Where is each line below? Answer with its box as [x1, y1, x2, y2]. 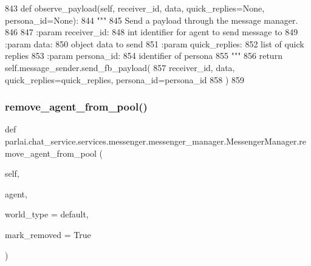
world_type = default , [5, 208, 89, 220]
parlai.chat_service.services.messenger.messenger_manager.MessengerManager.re [5, 134, 307, 147]
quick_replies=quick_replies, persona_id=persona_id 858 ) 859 [5, 73, 245, 86]
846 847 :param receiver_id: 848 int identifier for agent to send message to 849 [5, 26, 298, 38]
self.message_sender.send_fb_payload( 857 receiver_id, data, [5, 61, 235, 73]
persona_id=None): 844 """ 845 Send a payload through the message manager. [5, 13, 298, 26]
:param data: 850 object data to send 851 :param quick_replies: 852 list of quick [5, 37, 304, 50]
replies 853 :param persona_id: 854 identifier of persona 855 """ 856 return [5, 49, 282, 62]
